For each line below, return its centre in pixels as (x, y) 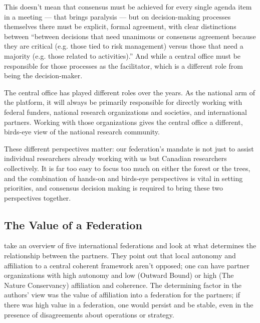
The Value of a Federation (73, 224)
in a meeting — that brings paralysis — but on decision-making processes (117, 16)
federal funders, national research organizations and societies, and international (125, 112)
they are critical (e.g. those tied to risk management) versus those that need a (124, 46)
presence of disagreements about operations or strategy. (89, 314)
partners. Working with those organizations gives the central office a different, (123, 122)
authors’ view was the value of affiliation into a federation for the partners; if (122, 295)
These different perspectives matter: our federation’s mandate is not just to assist (129, 148)
